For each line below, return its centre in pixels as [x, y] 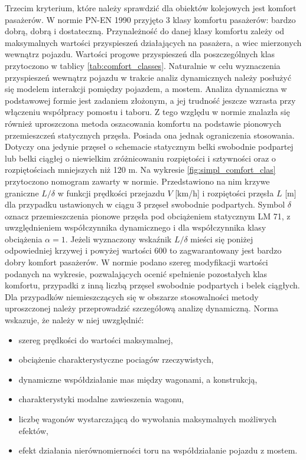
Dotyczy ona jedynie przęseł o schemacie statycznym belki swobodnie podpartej [149, 147]
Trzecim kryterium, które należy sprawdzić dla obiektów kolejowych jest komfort [151, 8]
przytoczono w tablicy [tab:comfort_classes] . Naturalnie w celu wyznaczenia [143, 65]
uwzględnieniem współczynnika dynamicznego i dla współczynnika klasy [136, 227]
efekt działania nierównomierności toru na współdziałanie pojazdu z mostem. [158, 450]
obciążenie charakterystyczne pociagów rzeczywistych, [116, 359]
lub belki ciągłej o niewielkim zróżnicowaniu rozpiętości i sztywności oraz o [140, 158]
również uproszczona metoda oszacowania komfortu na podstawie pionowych [143, 123]
